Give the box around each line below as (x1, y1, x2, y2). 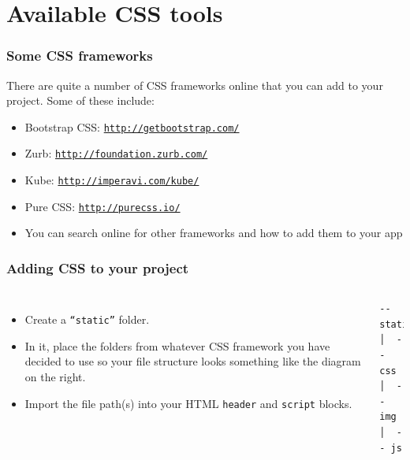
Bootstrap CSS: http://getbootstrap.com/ (24, 118, 240, 135)
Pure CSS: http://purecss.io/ (24, 198, 181, 214)
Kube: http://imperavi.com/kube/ (24, 172, 199, 188)
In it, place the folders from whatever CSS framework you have (24, 337, 330, 354)
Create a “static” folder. (24, 311, 150, 328)
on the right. (24, 369, 86, 385)
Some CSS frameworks (6, 46, 153, 65)
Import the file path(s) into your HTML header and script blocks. (24, 395, 352, 411)
